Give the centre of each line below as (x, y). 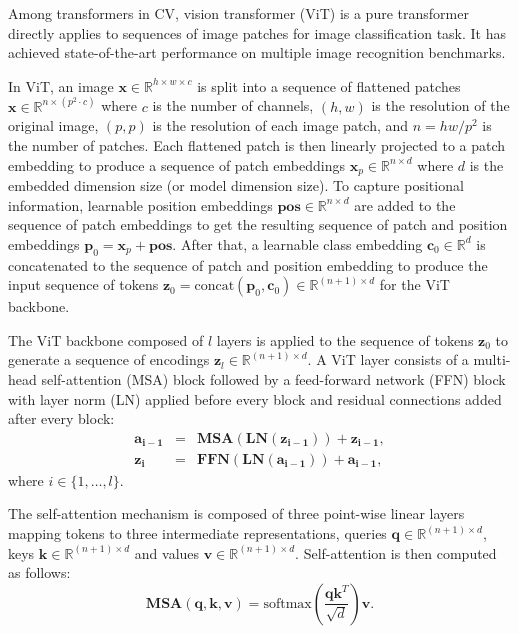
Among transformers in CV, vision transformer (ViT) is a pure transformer (238, 13)
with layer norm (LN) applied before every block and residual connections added (255, 398)
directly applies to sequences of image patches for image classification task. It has (257, 32)
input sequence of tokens (83, 284)
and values (167, 552)
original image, (53, 125)
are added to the (405, 204)
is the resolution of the (440, 105)
